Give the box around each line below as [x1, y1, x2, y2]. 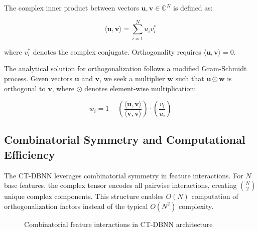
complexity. [178, 200, 214, 211]
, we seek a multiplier [99, 73, 165, 83]
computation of [191, 191, 238, 201]
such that [175, 73, 204, 83]
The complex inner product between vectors [4, 3, 139, 13]
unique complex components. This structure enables [4, 191, 164, 201]
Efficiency [4, 146, 55, 162]
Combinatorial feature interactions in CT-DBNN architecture [24, 218, 213, 229]
